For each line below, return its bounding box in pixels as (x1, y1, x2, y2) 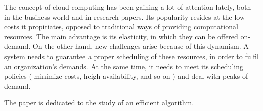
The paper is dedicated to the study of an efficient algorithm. (4, 97, 194, 108)
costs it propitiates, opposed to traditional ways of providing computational (4, 21, 238, 32)
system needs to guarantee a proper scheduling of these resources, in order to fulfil (4, 50, 259, 61)
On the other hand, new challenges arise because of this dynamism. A (32, 41, 249, 51)
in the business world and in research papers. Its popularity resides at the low (4, 11, 245, 22)
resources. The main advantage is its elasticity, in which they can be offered (4, 31, 238, 41)
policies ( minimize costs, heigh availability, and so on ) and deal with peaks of (4, 71, 248, 81)
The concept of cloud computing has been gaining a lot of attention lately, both (4, 2, 251, 12)
